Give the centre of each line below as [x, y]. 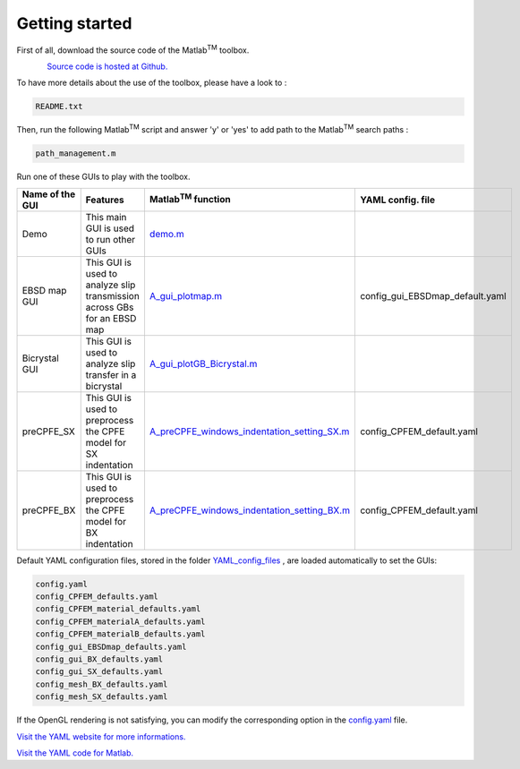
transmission [113, 295]
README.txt [59, 107]
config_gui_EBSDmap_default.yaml [433, 295]
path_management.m [76, 154]
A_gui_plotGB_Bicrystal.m [203, 363]
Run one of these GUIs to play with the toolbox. [103, 177]
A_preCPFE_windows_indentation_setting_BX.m [250, 510]
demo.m [166, 234]
